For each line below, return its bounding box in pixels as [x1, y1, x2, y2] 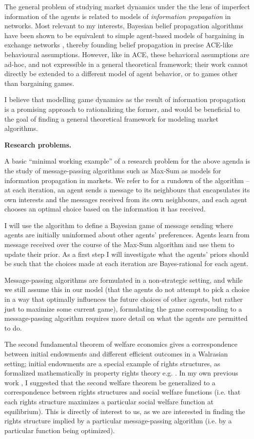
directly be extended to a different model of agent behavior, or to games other [4, 68, 238, 79]
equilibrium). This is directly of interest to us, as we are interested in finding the [4, 406, 245, 416]
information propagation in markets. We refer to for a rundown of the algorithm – [4, 175, 250, 185]
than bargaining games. [4, 78, 75, 88]
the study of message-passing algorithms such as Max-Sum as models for [4, 165, 221, 175]
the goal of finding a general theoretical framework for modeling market [4, 113, 218, 124]
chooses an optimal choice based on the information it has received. [4, 204, 206, 214]
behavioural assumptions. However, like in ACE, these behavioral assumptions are [4, 49, 250, 59]
